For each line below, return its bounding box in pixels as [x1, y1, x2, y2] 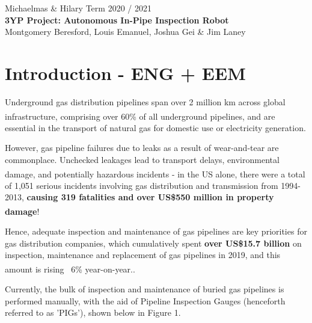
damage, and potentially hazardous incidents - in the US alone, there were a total [5, 167, 305, 180]
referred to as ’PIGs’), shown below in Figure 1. [5, 306, 181, 319]
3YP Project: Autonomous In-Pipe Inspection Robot [5, 13, 229, 26]
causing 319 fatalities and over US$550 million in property [26, 191, 274, 203]
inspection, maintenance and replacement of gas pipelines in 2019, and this [5, 248, 281, 261]
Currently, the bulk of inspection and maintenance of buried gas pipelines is [5, 283, 284, 295]
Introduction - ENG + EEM [5, 60, 246, 85]
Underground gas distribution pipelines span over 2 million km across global [5, 95, 286, 108]
